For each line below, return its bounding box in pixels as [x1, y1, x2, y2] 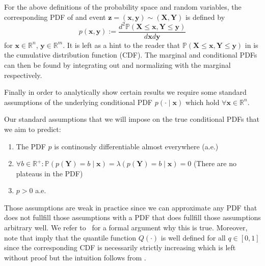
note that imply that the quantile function [4, 232, 137, 243]
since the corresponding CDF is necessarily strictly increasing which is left [4, 242, 236, 253]
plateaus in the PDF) [16, 168, 83, 178]
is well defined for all [161, 232, 226, 243]
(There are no [193, 158, 236, 169]
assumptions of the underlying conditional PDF [4, 96, 153, 107]
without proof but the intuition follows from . [4, 252, 146, 262]
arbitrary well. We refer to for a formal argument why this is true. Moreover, [4, 222, 248, 233]
